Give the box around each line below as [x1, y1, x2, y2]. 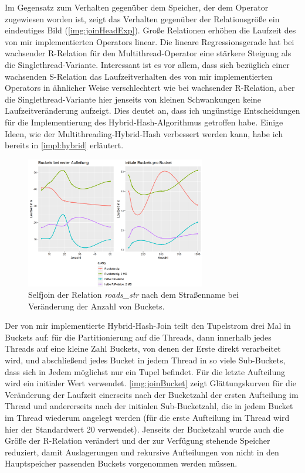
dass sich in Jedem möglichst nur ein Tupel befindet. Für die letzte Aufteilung [5, 365, 286, 377]
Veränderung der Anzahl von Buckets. [28, 300, 165, 312]
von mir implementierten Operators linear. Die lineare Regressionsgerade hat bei [5, 35, 294, 47]
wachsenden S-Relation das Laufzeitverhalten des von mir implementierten [5, 70, 273, 82]
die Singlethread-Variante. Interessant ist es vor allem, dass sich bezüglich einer [5, 58, 290, 70]
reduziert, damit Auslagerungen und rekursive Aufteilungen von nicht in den [5, 445, 279, 458]
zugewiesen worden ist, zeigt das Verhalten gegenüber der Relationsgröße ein [5, 12, 280, 25]
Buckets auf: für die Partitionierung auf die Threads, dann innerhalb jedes [5, 331, 272, 343]
